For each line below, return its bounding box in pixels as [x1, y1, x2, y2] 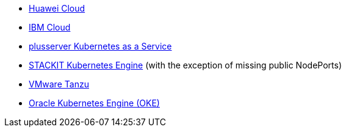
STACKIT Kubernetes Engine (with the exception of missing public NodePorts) [29, 60, 342, 70]
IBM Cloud [29, 22, 71, 32]
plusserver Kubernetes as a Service [29, 41, 172, 51]
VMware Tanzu [29, 79, 89, 89]
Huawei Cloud [29, 3, 85, 13]
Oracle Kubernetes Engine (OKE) [29, 98, 160, 108]
